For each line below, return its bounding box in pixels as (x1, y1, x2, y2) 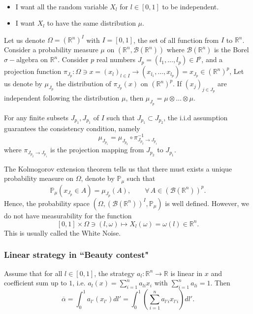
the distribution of (56, 78, 111, 89)
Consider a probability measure (4, 44, 98, 55)
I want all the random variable (15, 1, 108, 11)
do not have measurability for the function (4, 210, 132, 220)
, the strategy (94, 268, 135, 278)
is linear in (170, 268, 203, 278)
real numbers (96, 54, 136, 65)
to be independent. (162, 1, 219, 11)
